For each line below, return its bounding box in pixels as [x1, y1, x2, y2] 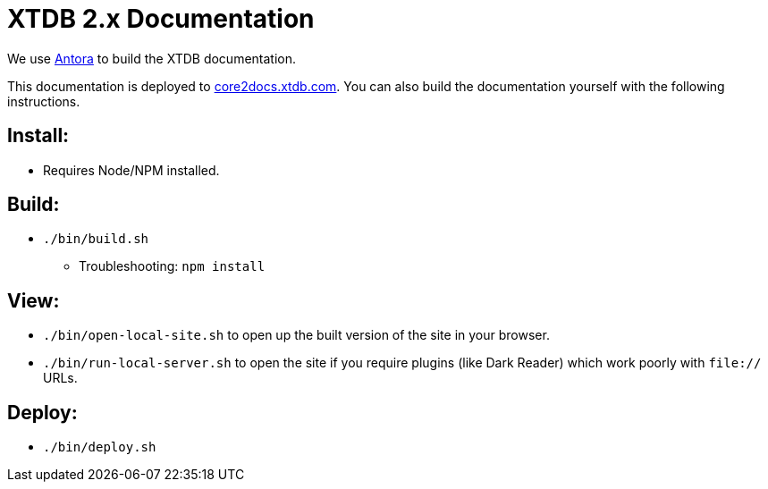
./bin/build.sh [43, 232, 149, 247]
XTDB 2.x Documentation [7, 4, 315, 34]
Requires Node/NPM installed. [43, 162, 220, 178]
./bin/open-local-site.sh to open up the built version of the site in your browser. [43, 327, 550, 343]
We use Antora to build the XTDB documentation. [7, 50, 297, 66]
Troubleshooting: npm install [79, 258, 266, 274]
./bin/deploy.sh [43, 440, 156, 455]
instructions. [7, 93, 80, 109]
